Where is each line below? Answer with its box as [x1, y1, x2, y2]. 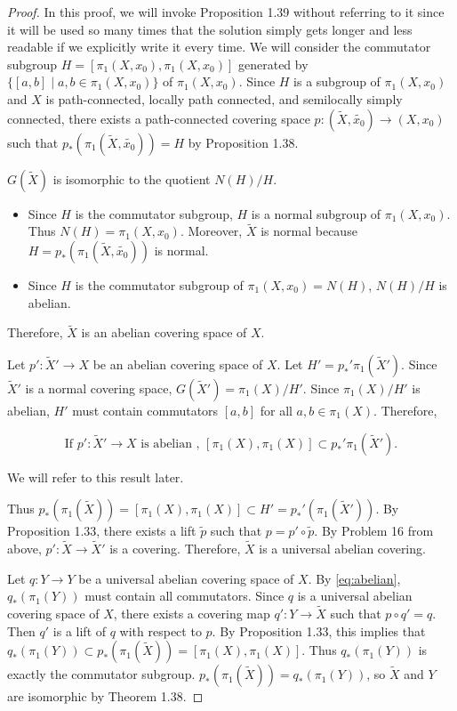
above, [7, 538, 42, 557]
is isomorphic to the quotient [52, 169, 211, 188]
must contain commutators [72, 400, 219, 419]
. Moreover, [180, 222, 243, 240]
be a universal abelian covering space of [78, 569, 294, 587]
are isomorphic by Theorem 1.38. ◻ [7, 687, 204, 706]
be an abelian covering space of [92, 354, 263, 373]
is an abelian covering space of [81, 323, 247, 342]
